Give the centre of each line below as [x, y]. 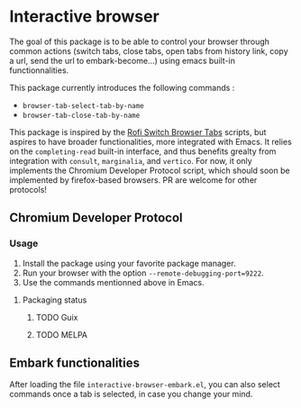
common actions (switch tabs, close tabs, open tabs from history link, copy [149, 50]
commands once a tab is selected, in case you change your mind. [131, 394]
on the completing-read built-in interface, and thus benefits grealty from [143, 151]
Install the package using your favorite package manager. [129, 263]
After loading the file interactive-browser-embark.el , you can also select [145, 385]
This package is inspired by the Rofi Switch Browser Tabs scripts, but [138, 131]
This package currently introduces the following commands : [122, 87]
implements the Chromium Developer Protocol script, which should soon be [150, 170]
